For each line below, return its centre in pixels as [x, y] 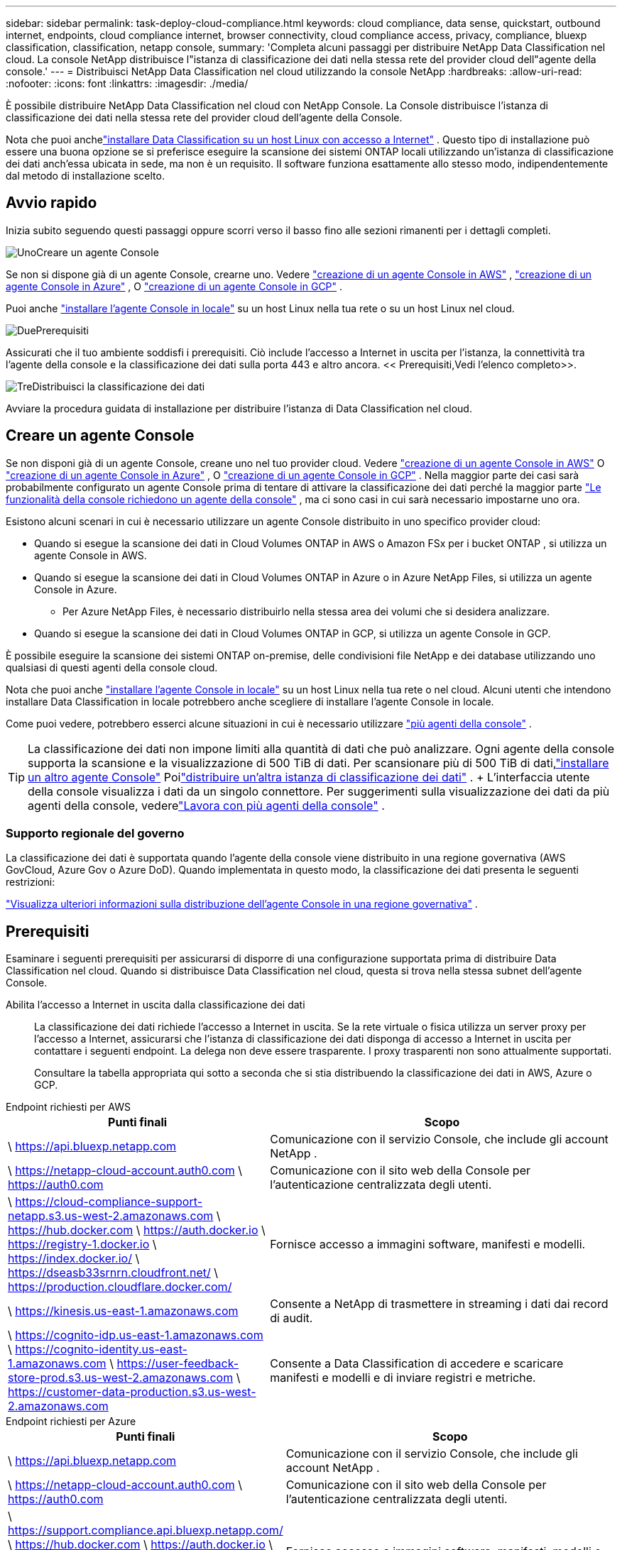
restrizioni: [31, 882]
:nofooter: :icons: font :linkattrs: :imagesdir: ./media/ [127, 83]
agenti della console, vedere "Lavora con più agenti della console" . [206, 805]
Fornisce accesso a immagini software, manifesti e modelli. [428, 1244]
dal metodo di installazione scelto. [85, 176]
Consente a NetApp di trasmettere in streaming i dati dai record [439, 1304]
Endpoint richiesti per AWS [68, 1107]
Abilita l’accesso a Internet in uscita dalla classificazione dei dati [155, 1005]
